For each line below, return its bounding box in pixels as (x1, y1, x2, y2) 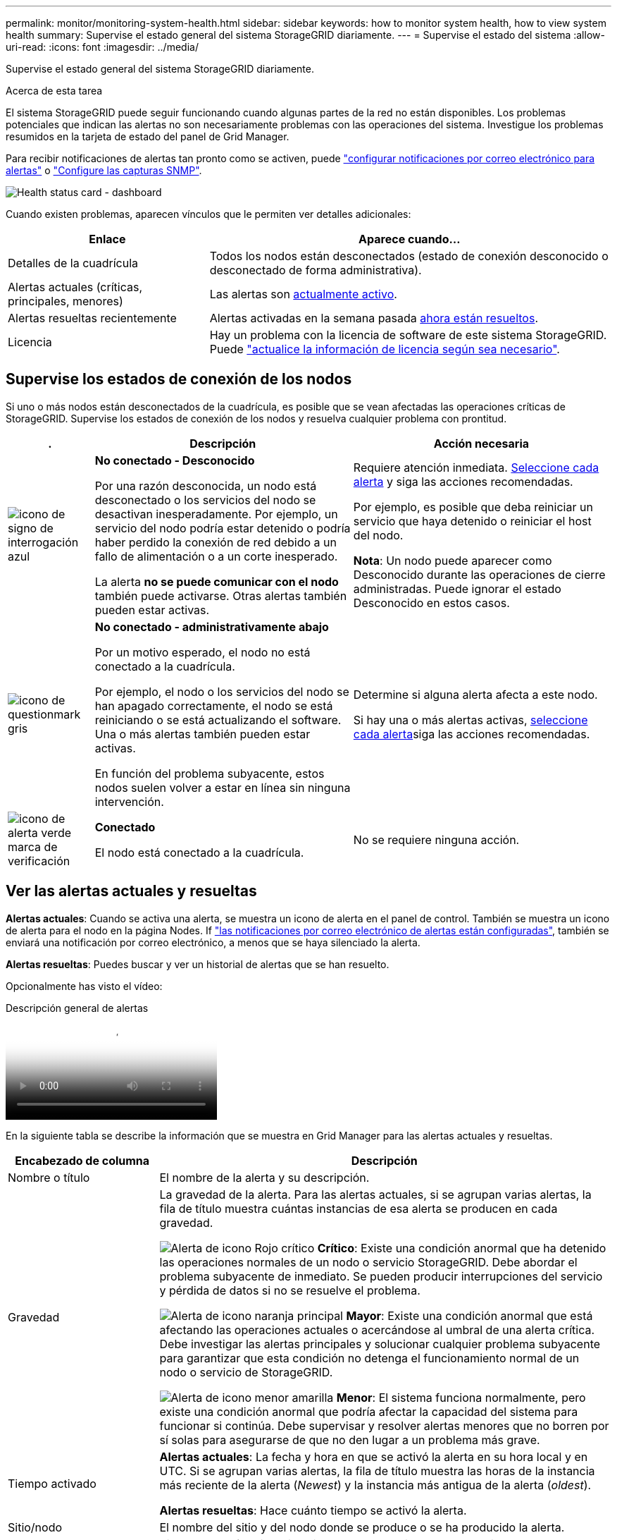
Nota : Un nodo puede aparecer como (353, 553, 552, 568)
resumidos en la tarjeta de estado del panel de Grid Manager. (6, 130, 289, 142)
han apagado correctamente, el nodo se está (94, 698, 333, 713)
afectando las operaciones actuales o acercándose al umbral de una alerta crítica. (159, 1322, 595, 1337)
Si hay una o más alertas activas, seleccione (353, 712, 588, 727)
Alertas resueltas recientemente (8, 311, 177, 325)
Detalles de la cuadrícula (8, 256, 139, 270)
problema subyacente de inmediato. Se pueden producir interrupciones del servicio (159, 1269, 603, 1283)
